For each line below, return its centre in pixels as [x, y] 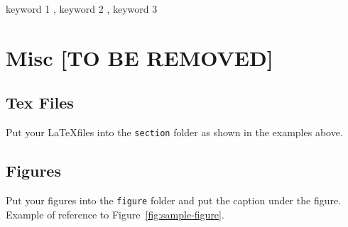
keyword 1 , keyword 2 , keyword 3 [82, 9]
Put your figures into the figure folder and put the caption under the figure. [174, 200]
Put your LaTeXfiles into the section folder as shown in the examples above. [174, 132]
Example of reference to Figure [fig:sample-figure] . [115, 214]
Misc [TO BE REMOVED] [140, 57]
